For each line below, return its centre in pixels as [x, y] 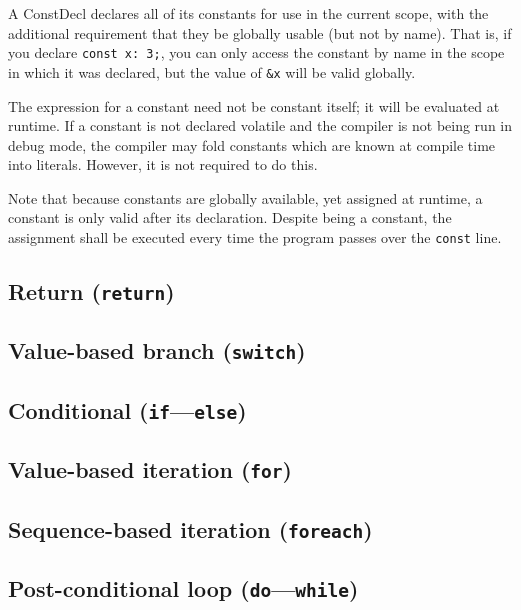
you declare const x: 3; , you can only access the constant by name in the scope [256, 52]
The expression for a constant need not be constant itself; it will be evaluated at [254, 105]
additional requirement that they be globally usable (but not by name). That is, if [260, 32]
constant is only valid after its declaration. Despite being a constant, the [230, 217]
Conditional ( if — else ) [127, 409]
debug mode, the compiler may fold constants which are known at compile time [252, 144]
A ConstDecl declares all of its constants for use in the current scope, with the [248, 13]
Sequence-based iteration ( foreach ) [190, 528]
